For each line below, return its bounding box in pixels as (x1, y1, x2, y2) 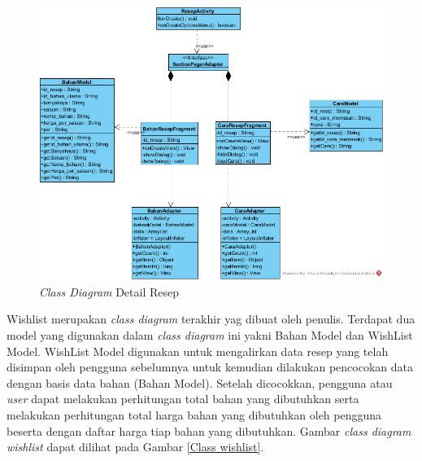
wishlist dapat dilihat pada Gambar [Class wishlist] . (7, 438, 264, 455)
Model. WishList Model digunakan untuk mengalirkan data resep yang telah (7, 342, 389, 359)
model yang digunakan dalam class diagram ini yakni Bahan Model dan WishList (7, 327, 413, 344)
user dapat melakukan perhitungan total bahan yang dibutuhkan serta (7, 390, 359, 407)
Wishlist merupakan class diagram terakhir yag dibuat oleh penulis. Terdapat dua (7, 310, 415, 327)
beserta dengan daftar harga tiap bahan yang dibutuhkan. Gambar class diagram (7, 422, 411, 439)
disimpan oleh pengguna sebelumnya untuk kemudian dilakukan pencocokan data (7, 358, 413, 375)
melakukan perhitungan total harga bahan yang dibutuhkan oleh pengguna (7, 406, 382, 423)
